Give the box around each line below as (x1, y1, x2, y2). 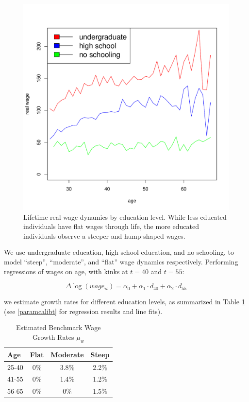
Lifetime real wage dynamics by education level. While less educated (23, 211, 227, 222)
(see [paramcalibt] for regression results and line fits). (4, 306, 163, 316)
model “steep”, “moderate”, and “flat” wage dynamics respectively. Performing (4, 256, 238, 266)
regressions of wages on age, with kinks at (4, 266, 128, 276)
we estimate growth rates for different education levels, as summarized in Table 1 (4, 297, 245, 307)
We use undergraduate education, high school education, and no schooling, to (4, 247, 234, 257)
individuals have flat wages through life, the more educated (23, 221, 199, 231)
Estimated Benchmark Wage (16, 322, 101, 332)
